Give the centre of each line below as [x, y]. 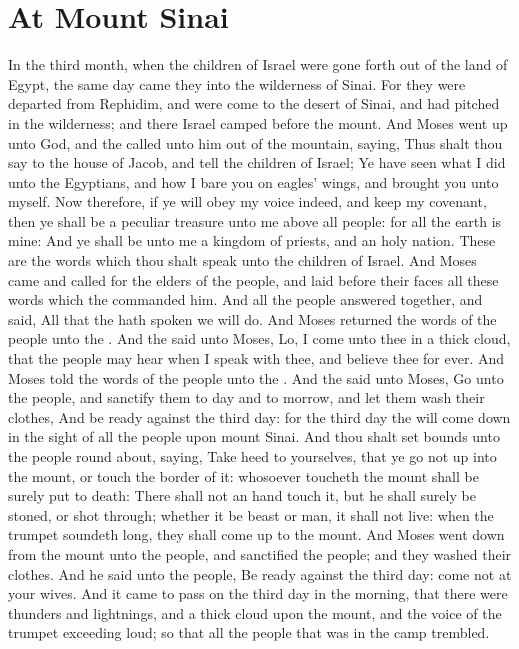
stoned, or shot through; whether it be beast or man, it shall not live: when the [251, 514]
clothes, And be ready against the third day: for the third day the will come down [259, 416]
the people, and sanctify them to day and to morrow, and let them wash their [246, 397]
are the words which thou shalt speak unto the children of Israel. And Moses [242, 260]
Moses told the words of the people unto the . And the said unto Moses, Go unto [256, 377]
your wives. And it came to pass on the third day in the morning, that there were [258, 593]
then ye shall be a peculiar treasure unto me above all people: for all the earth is [255, 220]
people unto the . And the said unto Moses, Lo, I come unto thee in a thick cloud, [259, 338]
